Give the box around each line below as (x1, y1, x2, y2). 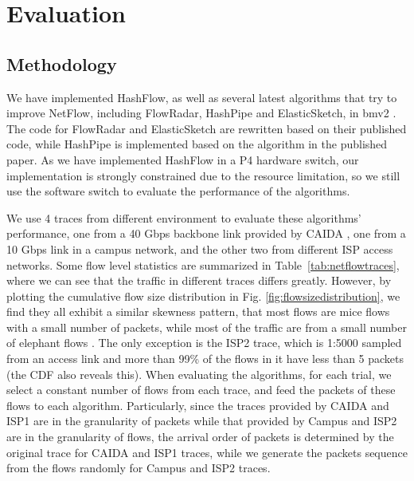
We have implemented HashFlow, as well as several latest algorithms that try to (6, 89, 397, 105)
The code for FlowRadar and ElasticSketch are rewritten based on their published (6, 120, 407, 136)
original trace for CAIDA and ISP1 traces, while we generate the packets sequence (6, 444, 408, 460)
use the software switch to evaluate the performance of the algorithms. (6, 183, 350, 199)
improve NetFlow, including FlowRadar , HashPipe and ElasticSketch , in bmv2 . (6, 104, 396, 121)
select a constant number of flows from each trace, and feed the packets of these (6, 381, 396, 398)
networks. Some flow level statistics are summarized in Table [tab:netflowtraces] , (6, 256, 400, 273)
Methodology (6, 51, 117, 76)
